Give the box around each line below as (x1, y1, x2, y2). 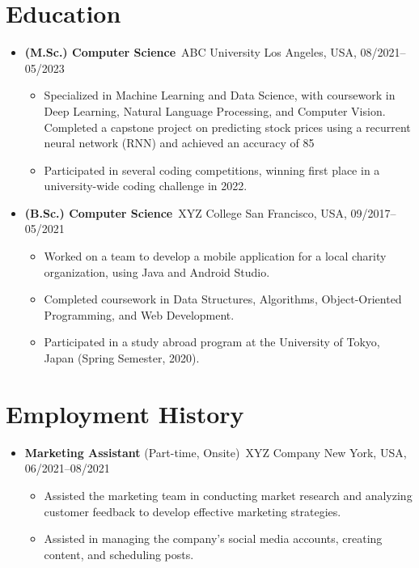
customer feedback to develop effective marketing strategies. (44, 502, 341, 519)
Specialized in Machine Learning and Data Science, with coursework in (44, 87, 396, 104)
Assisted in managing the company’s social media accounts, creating (44, 530, 383, 547)
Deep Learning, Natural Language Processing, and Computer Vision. (44, 102, 386, 119)
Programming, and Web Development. (44, 306, 235, 323)
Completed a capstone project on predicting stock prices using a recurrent (44, 118, 411, 135)
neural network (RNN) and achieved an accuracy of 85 (44, 134, 315, 151)
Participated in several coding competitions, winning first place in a (44, 161, 380, 178)
